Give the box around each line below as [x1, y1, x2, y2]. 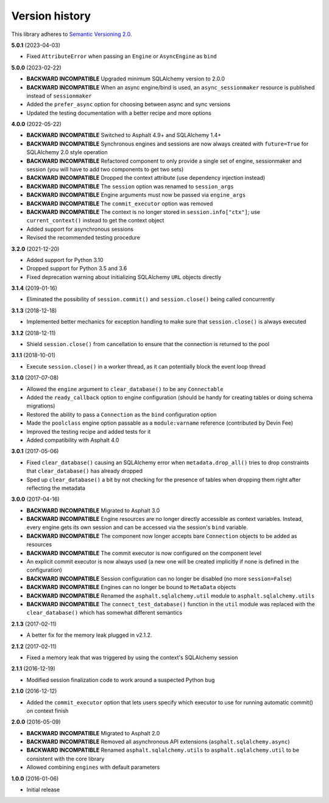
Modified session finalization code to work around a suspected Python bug [26, 676, 215, 684]
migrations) [26, 402, 55, 409]
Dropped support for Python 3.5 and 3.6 [26, 265, 127, 272]
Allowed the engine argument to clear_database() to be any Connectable [26, 385, 224, 392]
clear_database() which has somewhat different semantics [26, 609, 183, 617]
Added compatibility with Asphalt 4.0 [26, 436, 119, 444]
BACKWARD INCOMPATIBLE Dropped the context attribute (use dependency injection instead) [26, 174, 266, 182]
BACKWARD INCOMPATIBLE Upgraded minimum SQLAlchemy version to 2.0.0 [26, 75, 225, 82]
